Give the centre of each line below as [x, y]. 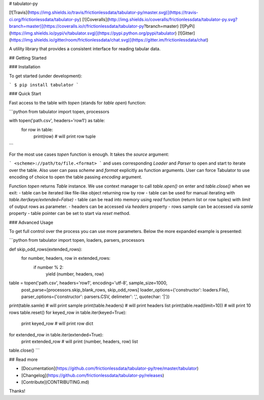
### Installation [25, 67]
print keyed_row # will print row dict [57, 324]
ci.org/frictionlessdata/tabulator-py [44, 19]
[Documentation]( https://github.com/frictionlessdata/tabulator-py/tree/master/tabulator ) [110, 368]
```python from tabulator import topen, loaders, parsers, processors [77, 240]
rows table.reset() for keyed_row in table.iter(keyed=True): [68, 312]
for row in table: [37, 129]
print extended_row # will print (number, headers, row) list [80, 341]
